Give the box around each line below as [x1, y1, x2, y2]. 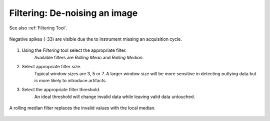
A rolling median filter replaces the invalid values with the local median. [9, 105, 156, 111]
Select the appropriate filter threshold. [21, 87, 100, 93]
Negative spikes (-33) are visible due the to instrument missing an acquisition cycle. [9, 36, 182, 42]
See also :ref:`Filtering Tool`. [9, 25, 67, 31]
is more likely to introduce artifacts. [34, 77, 107, 83]
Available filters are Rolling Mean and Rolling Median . [34, 54, 144, 60]
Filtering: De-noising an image [9, 7, 138, 18]
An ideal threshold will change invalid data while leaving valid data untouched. [34, 94, 195, 100]
